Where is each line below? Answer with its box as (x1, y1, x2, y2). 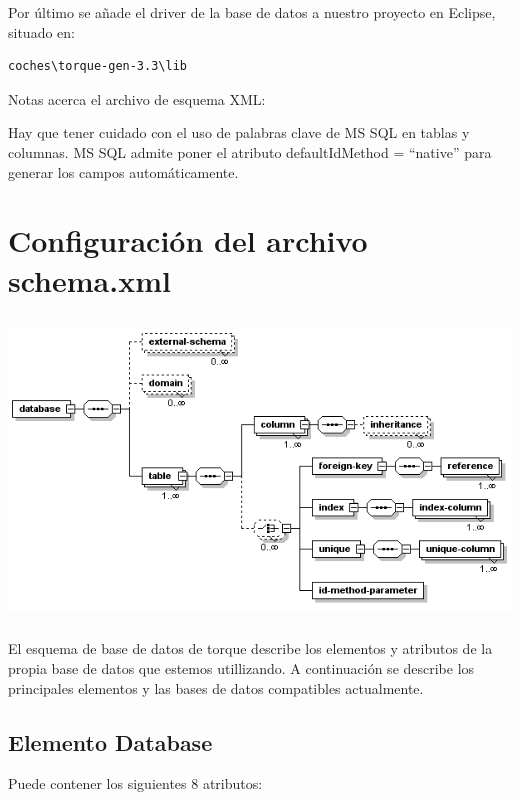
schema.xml (8, 259, 171, 300)
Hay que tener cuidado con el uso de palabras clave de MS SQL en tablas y (8, 122, 470, 143)
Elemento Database (8, 726, 213, 757)
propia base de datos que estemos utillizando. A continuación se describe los (8, 658, 475, 679)
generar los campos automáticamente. (8, 161, 239, 182)
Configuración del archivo (8, 220, 368, 261)
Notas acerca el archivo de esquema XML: (8, 88, 266, 109)
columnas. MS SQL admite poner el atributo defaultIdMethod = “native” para (8, 141, 492, 162)
